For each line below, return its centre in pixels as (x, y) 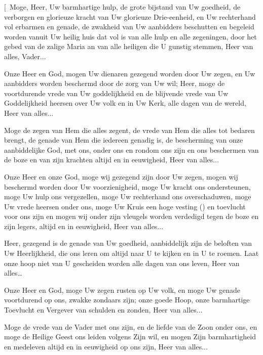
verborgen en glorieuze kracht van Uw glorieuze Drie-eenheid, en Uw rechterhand (130, 16)
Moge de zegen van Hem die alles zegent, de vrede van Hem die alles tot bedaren (129, 130)
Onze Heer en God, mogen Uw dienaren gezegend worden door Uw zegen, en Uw (130, 73)
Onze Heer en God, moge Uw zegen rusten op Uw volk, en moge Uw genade (122, 290)
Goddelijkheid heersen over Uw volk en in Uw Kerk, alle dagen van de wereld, (125, 103)
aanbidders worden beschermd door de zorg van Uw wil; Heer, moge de (115, 83)
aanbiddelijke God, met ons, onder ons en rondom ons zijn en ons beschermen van (131, 149)
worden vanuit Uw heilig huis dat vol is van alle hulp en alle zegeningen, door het (130, 36)
